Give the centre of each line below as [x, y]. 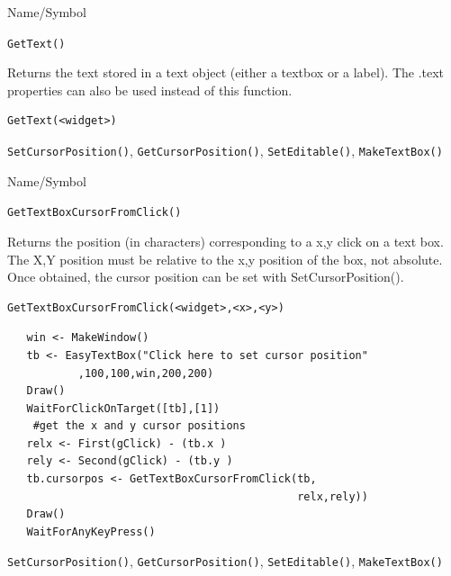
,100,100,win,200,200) [146, 373]
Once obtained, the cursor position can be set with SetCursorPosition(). [206, 277]
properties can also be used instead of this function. [150, 90]
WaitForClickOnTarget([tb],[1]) [123, 408]
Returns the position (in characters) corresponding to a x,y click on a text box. [225, 241]
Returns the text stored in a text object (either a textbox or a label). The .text [226, 72]
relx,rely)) [333, 496]
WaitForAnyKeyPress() [91, 531]
